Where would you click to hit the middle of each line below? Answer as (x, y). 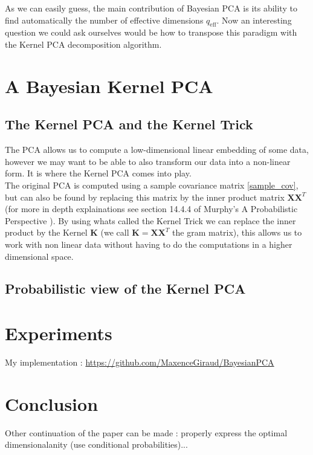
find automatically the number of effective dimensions (104, 20)
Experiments (59, 333)
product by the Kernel (46, 232)
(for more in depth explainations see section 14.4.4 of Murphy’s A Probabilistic (151, 209)
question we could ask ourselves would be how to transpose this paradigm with (151, 32)
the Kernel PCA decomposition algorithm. (83, 44)
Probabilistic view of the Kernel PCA (125, 289)
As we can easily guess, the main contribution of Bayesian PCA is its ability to (151, 8)
